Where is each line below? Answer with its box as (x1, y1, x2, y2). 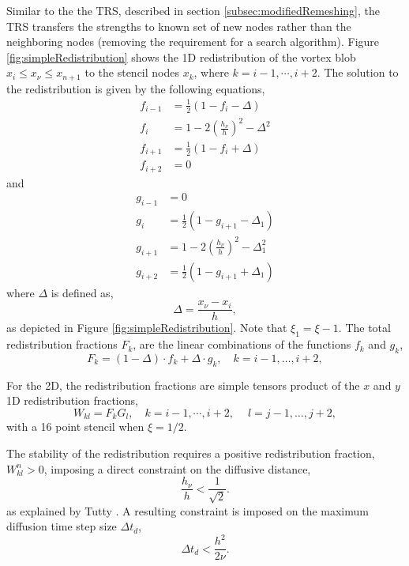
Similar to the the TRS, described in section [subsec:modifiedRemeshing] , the (6, 2, 380, 18)
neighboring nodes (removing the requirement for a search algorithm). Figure (6, 33, 380, 50)
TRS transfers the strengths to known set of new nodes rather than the (6, 17, 351, 34)
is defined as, (51, 284, 114, 300)
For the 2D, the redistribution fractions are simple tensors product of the (6, 376, 360, 393)
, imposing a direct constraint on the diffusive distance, (43, 460, 311, 477)
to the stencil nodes (84, 64, 179, 81)
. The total (338, 319, 391, 336)
